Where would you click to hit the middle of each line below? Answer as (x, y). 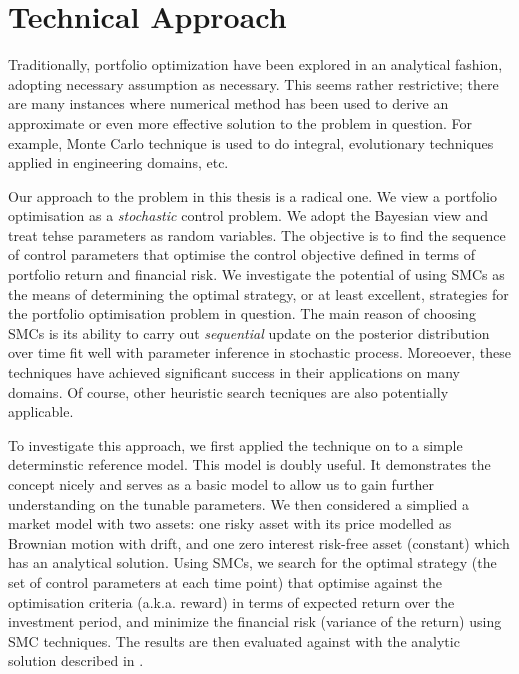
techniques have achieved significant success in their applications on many (234, 372)
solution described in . (76, 660)
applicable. (41, 411)
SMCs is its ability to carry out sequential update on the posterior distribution (249, 332)
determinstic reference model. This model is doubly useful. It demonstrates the (249, 464)
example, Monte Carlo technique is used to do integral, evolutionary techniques (251, 142)
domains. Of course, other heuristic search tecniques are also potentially (228, 391)
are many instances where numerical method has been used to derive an (228, 103)
